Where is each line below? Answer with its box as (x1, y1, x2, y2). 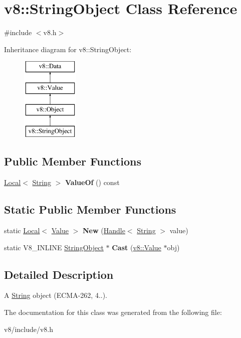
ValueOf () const (65, 177, 120, 188)
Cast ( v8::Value (112, 242, 161, 252)
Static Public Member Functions (4, 202, 176, 217)
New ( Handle (83, 225, 125, 236)
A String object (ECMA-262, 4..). (4, 290, 108, 300)
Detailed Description (4, 266, 114, 282)
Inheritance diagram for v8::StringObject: (4, 44, 132, 54)
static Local (4, 225, 40, 236)
